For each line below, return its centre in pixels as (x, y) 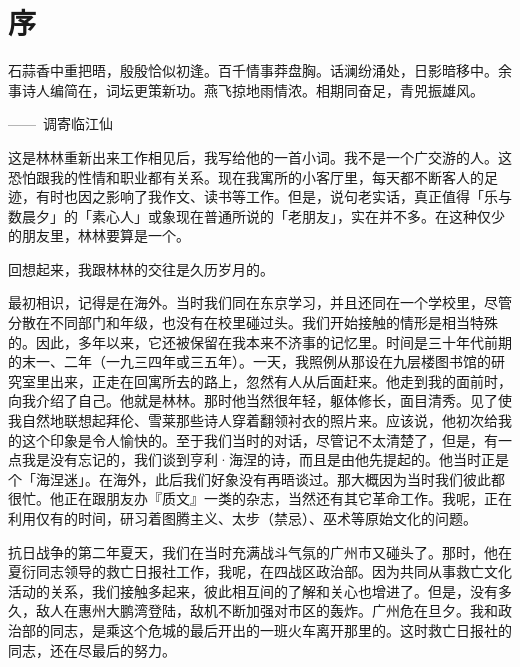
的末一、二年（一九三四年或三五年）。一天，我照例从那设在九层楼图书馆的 (249, 361)
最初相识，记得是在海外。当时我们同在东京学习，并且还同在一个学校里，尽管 (260, 302)
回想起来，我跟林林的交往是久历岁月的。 (141, 268)
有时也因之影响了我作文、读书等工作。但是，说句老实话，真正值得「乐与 (273, 196)
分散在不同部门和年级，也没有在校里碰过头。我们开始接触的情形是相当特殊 (253, 322)
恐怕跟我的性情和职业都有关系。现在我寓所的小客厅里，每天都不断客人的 (246, 176)
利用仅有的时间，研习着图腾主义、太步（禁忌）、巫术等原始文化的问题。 (242, 518)
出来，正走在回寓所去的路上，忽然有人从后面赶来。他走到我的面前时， (280, 380)
